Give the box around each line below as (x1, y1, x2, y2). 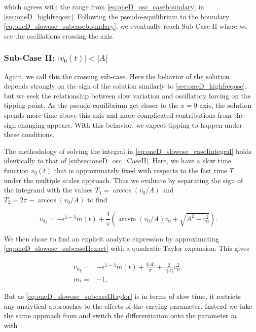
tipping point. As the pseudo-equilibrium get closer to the (4, 100, 179, 110)
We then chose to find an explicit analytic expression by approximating (4, 233, 219, 243)
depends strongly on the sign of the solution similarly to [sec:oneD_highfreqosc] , (4, 81, 247, 91)
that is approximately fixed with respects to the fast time (54, 165, 227, 175)
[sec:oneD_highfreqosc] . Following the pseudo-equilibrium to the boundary (4, 11, 229, 21)
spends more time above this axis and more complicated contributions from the (4, 109, 244, 120)
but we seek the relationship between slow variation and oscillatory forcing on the (4, 90, 251, 100)
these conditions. (4, 129, 55, 140)
